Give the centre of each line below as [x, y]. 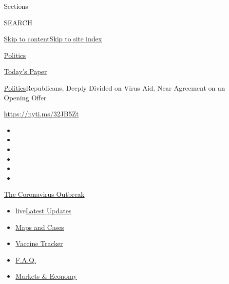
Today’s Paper [26, 71]
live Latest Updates [43, 210]
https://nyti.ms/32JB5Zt [41, 114]
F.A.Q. [26, 259]
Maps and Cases [40, 227]
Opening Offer [25, 97]
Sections [16, 6]
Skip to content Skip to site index [53, 39]
